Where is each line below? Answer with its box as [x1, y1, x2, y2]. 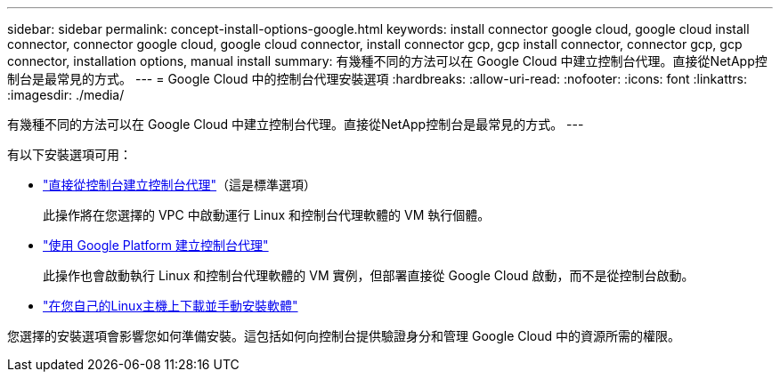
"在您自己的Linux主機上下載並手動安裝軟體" [43, 298, 298, 313]
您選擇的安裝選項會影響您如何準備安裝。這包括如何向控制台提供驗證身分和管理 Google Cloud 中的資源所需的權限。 [7, 328, 681, 343]
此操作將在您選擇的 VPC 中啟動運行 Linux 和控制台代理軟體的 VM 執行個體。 [43, 207, 491, 222]
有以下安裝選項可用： [7, 147, 132, 162]
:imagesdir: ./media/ [7, 87, 125, 102]
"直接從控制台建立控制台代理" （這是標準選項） [43, 177, 317, 192]
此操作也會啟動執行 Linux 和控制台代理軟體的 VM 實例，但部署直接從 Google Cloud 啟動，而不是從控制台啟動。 [43, 268, 695, 283]
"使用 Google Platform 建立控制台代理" [43, 238, 269, 253]
